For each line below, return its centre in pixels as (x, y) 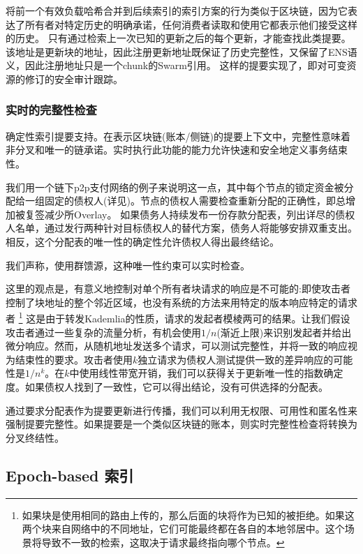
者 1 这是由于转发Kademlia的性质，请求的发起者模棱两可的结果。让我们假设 (178, 317)
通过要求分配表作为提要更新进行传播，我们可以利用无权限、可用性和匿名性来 (181, 410)
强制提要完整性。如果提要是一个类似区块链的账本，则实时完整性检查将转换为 (181, 424)
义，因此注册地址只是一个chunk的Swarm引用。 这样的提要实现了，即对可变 (176, 65)
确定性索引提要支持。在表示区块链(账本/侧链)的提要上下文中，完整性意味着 (178, 136)
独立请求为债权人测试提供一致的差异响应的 (236, 359)
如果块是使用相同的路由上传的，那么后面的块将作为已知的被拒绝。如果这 (188, 515)
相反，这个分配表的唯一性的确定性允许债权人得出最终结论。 (142, 241)
